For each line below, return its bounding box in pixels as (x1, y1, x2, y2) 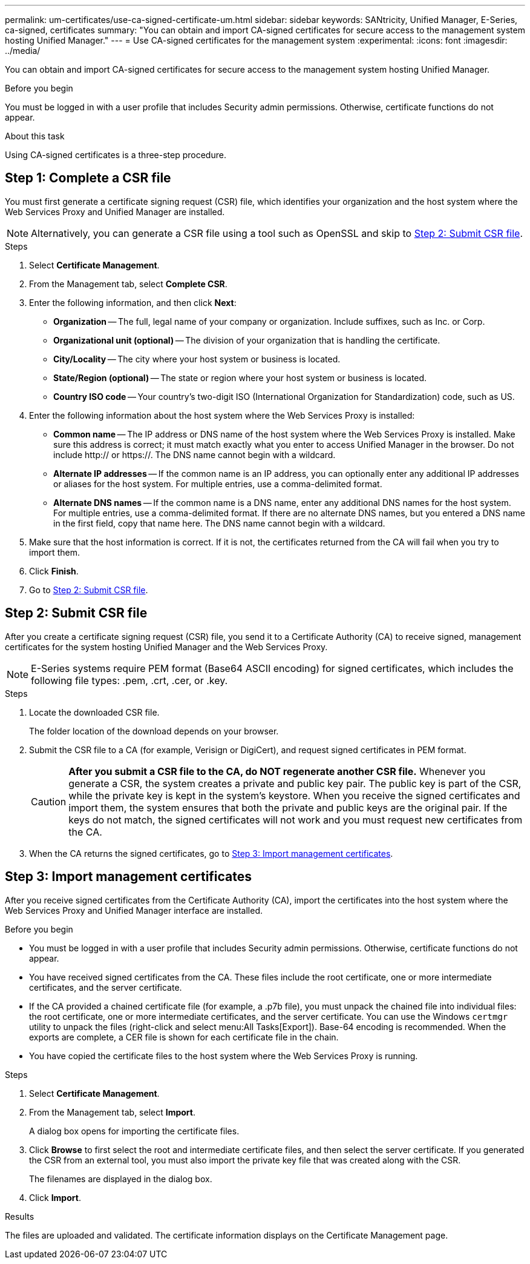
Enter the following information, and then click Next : (29, 297, 237, 308)
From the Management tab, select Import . (29, 1106, 196, 1117)
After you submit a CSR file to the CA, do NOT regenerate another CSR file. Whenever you (68, 765, 486, 777)
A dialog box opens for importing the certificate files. (29, 1125, 240, 1136)
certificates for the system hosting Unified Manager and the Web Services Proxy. (5, 641, 328, 652)
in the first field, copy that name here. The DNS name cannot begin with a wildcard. (53, 517, 385, 528)
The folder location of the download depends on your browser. (29, 725, 279, 736)
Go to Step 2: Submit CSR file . (29, 584, 148, 595)
